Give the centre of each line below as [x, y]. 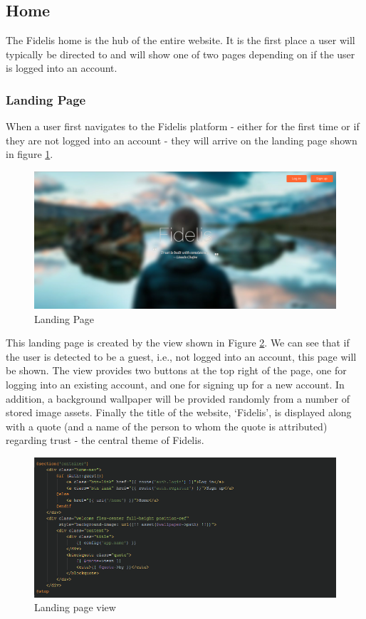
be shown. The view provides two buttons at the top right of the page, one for [176, 370]
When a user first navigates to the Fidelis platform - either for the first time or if [183, 126]
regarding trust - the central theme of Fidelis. [105, 440]
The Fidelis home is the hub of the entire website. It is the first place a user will [181, 40]
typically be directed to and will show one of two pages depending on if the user [181, 54]
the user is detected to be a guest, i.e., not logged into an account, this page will [181, 356]
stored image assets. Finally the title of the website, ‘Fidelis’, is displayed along [179, 412]
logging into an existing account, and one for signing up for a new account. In [175, 384]
